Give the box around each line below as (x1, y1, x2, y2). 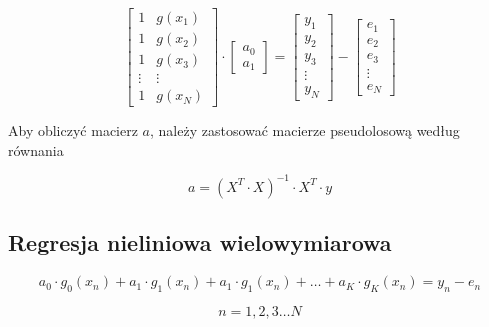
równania (8, 139, 64, 160)
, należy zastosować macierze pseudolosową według (149, 120, 460, 141)
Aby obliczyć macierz (8, 120, 138, 141)
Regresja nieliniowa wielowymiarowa (8, 227, 392, 258)
